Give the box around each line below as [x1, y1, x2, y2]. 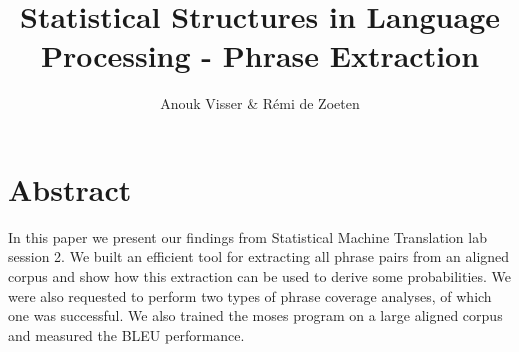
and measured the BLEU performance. [8, 324, 245, 345]
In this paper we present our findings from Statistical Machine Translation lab [8, 226, 487, 247]
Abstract [8, 168, 132, 209]
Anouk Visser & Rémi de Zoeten [160, 93, 360, 114]
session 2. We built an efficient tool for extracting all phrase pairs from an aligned [8, 246, 510, 267]
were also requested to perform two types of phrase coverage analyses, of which [8, 285, 492, 306]
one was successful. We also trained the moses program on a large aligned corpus [8, 305, 503, 326]
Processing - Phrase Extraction [40, 35, 480, 76]
